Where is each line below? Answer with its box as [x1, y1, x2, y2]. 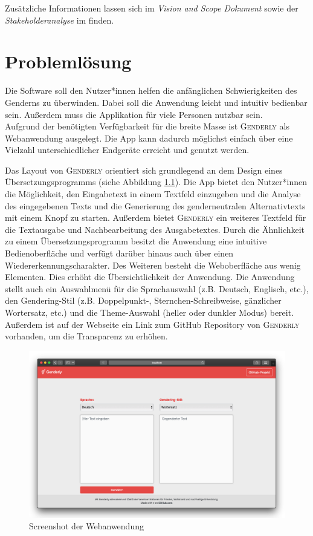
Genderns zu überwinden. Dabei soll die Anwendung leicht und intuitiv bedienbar [5, 96, 308, 108]
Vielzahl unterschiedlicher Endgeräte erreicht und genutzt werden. [5, 143, 250, 156]
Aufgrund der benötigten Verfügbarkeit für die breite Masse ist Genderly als [5, 120, 289, 132]
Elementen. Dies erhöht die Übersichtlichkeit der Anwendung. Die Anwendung [5, 270, 295, 283]
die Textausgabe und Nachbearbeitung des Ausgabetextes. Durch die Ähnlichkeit [5, 223, 305, 235]
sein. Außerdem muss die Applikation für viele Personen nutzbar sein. [5, 108, 263, 120]
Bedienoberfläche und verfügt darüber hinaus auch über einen [5, 247, 234, 260]
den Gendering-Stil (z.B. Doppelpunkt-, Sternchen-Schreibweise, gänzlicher [5, 294, 282, 307]
